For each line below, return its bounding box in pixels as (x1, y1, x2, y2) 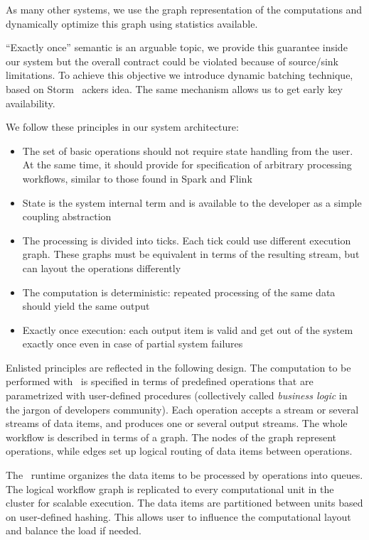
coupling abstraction (22, 209, 112, 224)
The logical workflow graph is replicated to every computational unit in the (6, 481, 334, 496)
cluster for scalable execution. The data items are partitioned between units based (6, 495, 363, 510)
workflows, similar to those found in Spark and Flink (22, 171, 252, 185)
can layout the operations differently (22, 260, 181, 275)
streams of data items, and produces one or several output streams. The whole (6, 416, 348, 431)
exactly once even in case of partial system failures (22, 336, 243, 351)
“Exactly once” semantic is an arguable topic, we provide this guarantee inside (6, 40, 348, 55)
